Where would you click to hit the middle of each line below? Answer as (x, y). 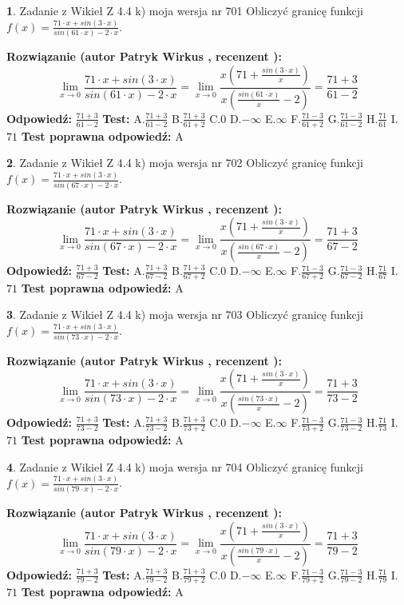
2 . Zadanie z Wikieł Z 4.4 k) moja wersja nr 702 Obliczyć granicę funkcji (185, 163)
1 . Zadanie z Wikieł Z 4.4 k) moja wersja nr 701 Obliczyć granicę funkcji (185, 10)
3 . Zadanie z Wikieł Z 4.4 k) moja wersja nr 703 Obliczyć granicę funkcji (185, 314)
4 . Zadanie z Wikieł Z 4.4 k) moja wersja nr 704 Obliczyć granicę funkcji (185, 466)
